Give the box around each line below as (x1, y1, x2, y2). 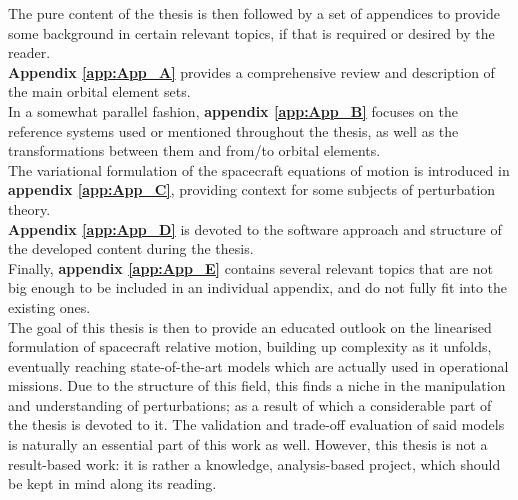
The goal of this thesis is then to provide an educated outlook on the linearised (8, 316, 492, 337)
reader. (8, 42, 51, 63)
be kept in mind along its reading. (8, 473, 217, 494)
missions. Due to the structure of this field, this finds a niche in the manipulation (8, 375, 506, 396)
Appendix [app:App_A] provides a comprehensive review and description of (8, 61, 495, 82)
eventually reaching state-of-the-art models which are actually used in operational (8, 355, 509, 376)
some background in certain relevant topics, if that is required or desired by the (8, 22, 495, 43)
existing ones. (8, 296, 91, 317)
